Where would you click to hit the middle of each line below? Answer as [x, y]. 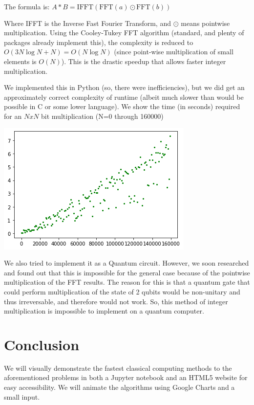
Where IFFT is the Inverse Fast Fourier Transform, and [87, 23]
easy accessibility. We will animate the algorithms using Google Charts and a [119, 387]
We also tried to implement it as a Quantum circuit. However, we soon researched [127, 263]
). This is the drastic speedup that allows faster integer [144, 61]
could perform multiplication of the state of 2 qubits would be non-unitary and [122, 291]
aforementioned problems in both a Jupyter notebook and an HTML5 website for [126, 377]
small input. [22, 396]
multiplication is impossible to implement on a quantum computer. [104, 311]
